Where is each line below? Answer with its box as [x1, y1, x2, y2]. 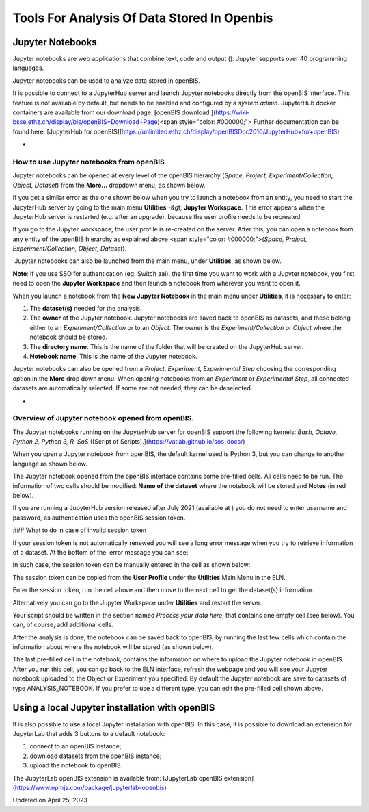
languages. [12, 64, 44, 72]
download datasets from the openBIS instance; [29, 752, 162, 760]
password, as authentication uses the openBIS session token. [12, 513, 186, 522]
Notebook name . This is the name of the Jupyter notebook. [29, 352, 197, 360]
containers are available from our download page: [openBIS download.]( [12, 108, 216, 116]
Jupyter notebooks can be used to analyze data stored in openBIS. [12, 76, 201, 85]
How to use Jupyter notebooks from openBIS [12, 157, 165, 166]
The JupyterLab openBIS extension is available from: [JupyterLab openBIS [12, 774, 223, 782]
